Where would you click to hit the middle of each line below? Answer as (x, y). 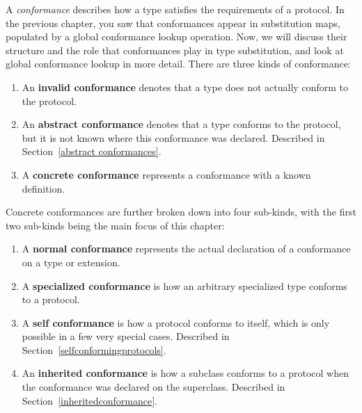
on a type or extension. (71, 262)
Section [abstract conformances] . (92, 151)
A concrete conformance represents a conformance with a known (166, 174)
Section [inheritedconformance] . (89, 400)
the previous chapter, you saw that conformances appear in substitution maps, (173, 23)
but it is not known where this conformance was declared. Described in (173, 137)
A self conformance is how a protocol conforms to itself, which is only (176, 322)
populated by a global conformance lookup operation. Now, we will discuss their (176, 37)
